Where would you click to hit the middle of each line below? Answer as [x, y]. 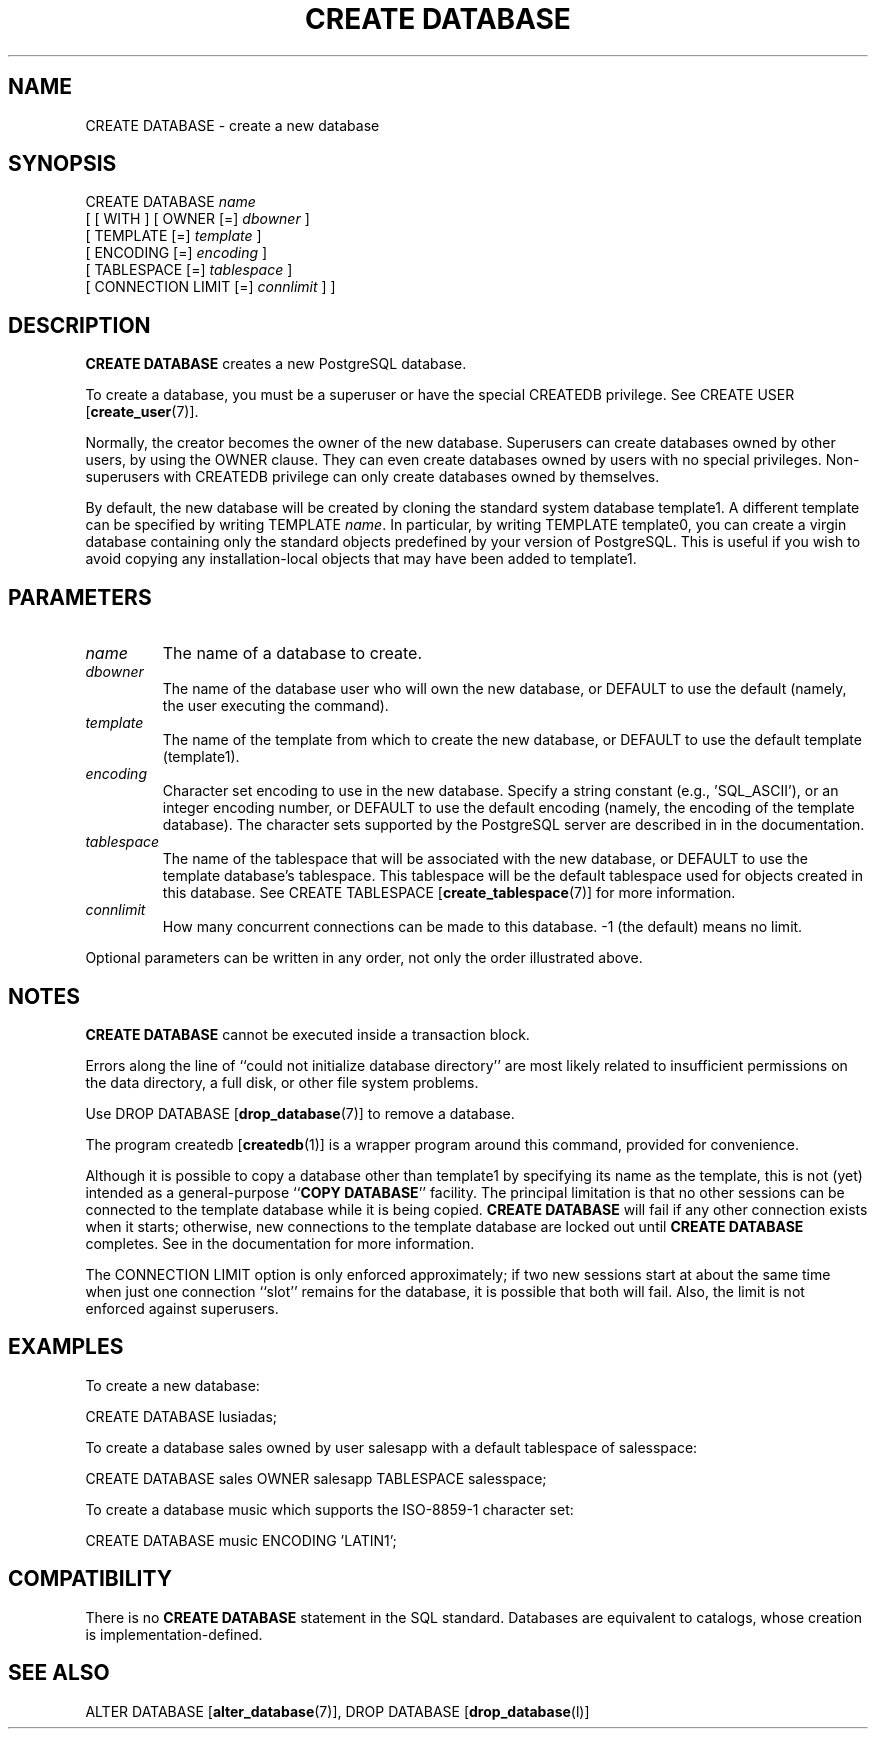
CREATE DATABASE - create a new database [232, 125]
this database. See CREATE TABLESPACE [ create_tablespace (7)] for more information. [449, 893]
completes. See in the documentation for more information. [280, 1243]
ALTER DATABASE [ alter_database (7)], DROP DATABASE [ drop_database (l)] [337, 1711]
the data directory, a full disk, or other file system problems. [282, 1082]
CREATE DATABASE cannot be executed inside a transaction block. [307, 1034]
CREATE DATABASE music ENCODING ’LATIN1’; [241, 1540]
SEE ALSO [59, 1673]
